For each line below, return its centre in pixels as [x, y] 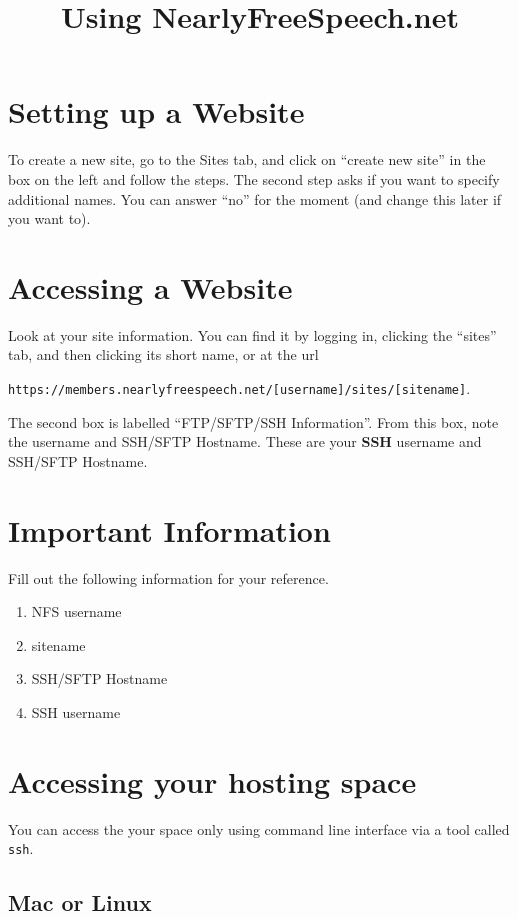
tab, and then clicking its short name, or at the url [163, 354]
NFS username [76, 611]
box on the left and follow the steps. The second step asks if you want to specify [254, 178]
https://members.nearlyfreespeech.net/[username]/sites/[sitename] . [239, 388]
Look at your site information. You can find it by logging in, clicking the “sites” [252, 334]
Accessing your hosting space [212, 780]
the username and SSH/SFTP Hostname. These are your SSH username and [245, 441]
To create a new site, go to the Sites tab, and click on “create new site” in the [247, 159]
